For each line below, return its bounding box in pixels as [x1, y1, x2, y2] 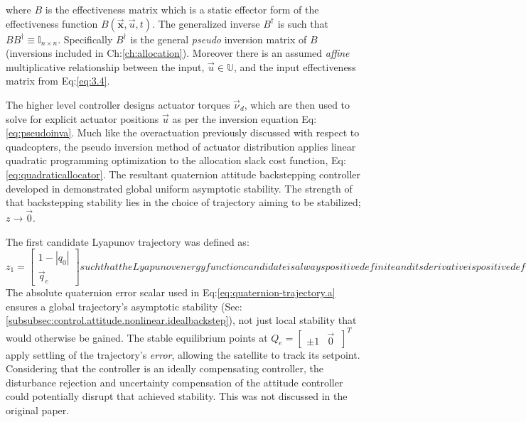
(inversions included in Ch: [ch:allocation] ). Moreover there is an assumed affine [6, 45, 350, 60]
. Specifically [58, 31, 113, 46]
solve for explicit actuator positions [6, 111, 159, 126]
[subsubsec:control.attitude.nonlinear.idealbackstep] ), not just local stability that [6, 313, 357, 328]
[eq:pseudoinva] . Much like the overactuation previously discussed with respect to [6, 125, 360, 140]
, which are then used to [244, 97, 350, 112]
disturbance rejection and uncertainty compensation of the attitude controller [6, 374, 343, 389]
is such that [277, 16, 328, 31]
